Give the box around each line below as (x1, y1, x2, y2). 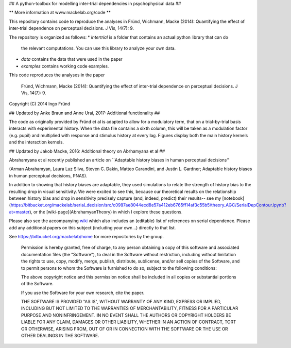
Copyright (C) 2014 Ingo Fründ (9, 101, 70, 107)
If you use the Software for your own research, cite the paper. (21, 290, 145, 296)
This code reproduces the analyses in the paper (9, 72, 105, 78)
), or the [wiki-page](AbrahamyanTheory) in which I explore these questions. (29, 209, 183, 215)
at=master (9, 209, 30, 215)
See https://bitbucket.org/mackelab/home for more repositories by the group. (9, 233, 164, 239)
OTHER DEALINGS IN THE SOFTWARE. (21, 333, 100, 339)
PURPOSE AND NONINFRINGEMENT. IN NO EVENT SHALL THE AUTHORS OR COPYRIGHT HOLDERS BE (21, 312, 231, 318)
